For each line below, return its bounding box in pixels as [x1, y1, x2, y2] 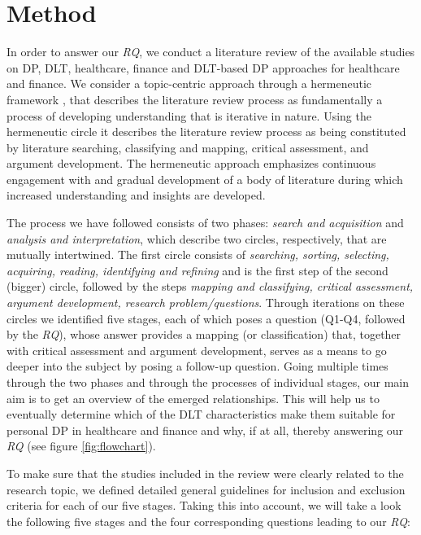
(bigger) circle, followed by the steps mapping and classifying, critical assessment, [7, 278, 414, 295]
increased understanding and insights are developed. [7, 186, 266, 204]
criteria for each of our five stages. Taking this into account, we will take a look [7, 497, 401, 514]
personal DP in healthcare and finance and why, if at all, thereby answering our [7, 421, 404, 438]
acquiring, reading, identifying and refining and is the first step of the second [7, 261, 388, 278]
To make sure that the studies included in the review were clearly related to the [7, 464, 404, 481]
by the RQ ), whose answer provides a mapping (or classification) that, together [7, 326, 401, 343]
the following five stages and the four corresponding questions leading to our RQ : [7, 512, 410, 529]
